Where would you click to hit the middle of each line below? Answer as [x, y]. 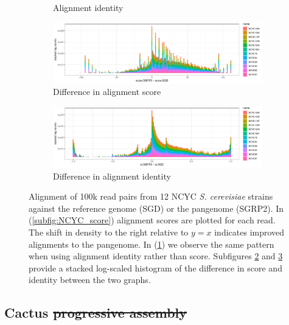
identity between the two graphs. [90, 280]
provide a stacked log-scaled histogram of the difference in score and [155, 267]
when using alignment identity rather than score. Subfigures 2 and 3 [156, 256]
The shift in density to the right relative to [109, 232]
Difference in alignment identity [112, 176]
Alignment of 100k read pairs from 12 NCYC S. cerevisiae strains [151, 196]
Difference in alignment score [107, 92]
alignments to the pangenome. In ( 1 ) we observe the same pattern [151, 244]
